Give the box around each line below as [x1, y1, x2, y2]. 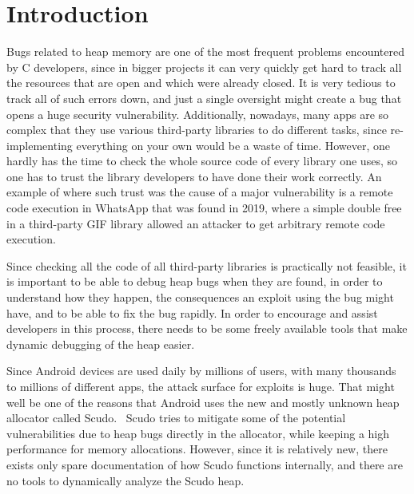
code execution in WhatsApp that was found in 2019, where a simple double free [6, 200, 402, 216]
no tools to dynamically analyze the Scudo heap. [6, 472, 245, 488]
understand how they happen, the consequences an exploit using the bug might [6, 289, 394, 306]
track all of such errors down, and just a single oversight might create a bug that [6, 89, 402, 106]
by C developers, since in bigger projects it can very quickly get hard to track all [6, 58, 402, 75]
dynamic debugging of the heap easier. [6, 335, 195, 352]
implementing [6, 136, 73, 153]
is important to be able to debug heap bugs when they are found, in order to [6, 273, 383, 290]
